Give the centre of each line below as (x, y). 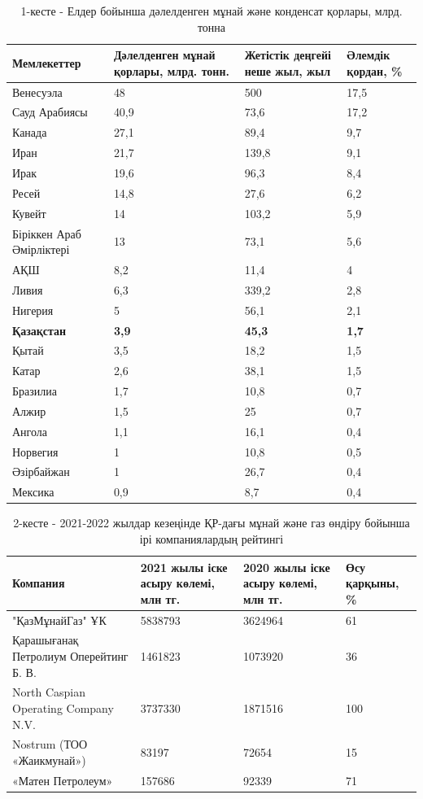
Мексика (33, 492)
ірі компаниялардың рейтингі (211, 538)
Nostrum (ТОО (50, 744)
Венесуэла (37, 92)
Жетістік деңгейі (288, 55)
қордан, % (375, 70)
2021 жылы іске (184, 567)
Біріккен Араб (47, 233)
